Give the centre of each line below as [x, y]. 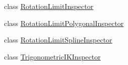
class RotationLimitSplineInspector [58, 40]
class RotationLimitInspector [49, 6]
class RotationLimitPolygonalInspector [64, 23]
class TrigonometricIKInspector [52, 56]
